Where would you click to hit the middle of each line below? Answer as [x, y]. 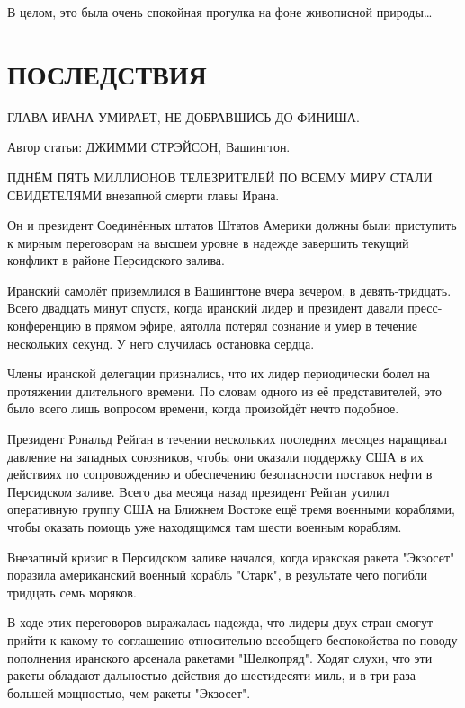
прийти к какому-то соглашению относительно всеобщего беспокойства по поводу [232, 639]
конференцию [45, 326]
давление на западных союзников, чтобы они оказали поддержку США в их [215, 456]
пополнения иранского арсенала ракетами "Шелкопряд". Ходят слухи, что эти [220, 657]
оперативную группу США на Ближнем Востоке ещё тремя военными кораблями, [231, 509]
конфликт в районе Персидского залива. [116, 260]
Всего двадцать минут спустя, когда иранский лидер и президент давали [206, 308]
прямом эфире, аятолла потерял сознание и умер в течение [256, 326]
